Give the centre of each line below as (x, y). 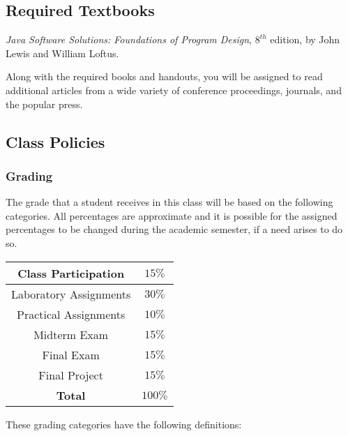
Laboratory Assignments (71, 294)
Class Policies (55, 141)
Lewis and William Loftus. (62, 53)
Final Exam (71, 354)
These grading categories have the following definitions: (124, 424)
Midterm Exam (71, 334)
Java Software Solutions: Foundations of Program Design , (129, 39)
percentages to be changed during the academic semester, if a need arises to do (174, 229)
